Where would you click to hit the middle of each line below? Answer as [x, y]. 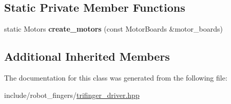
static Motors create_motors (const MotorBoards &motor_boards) [113, 29]
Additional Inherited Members [87, 56]
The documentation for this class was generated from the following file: [116, 77]
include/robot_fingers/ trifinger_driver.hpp [72, 95]
